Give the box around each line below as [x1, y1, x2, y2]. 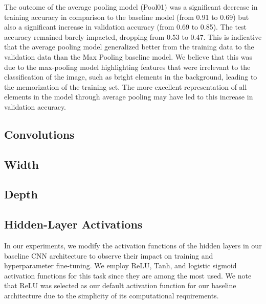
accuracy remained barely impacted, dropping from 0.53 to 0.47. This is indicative [4, 31, 262, 42]
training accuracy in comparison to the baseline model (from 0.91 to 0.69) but [4, 11, 249, 22]
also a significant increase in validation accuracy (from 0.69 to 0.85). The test [4, 21, 247, 32]
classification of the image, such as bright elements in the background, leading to [4, 71, 257, 82]
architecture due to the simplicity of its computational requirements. [4, 290, 219, 301]
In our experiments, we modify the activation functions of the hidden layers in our [4, 240, 262, 251]
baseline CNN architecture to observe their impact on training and [4, 250, 213, 261]
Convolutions [4, 126, 75, 142]
